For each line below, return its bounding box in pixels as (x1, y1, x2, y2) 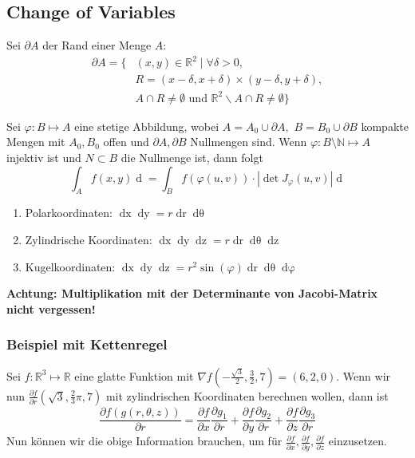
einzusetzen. (328, 432, 387, 449)
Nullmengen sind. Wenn (190, 133, 307, 150)
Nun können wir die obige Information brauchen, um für (6, 432, 283, 449)
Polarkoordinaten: (25, 204, 113, 221)
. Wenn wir (336, 367, 391, 384)
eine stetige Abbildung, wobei (74, 117, 219, 134)
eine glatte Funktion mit (74, 367, 194, 384)
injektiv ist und (6, 149, 81, 166)
